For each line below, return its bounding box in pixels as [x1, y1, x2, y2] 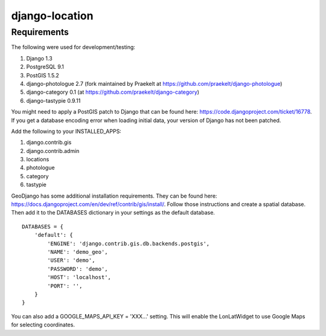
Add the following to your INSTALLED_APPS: [11, 128, 122, 135]
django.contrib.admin [26, 147, 80, 154]
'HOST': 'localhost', [47, 274, 112, 281]
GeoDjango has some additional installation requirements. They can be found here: [11, 192, 217, 199]
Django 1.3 [26, 54, 53, 62]
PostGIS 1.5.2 [26, 71, 60, 79]
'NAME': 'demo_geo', [47, 248, 108, 255]
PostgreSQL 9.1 [26, 63, 65, 71]
